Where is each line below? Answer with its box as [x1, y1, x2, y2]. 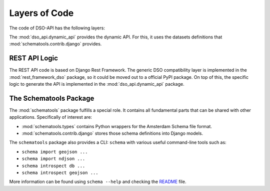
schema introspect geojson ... [21, 170, 98, 176]
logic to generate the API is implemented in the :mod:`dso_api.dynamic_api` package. [9, 81, 184, 87]
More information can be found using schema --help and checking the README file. [9, 179, 186, 185]
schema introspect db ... [21, 163, 85, 169]
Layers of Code [9, 7, 74, 18]
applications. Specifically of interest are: [9, 114, 92, 120]
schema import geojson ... [21, 149, 88, 155]
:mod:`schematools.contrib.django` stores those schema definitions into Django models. [21, 130, 203, 137]
